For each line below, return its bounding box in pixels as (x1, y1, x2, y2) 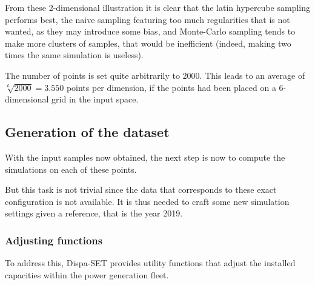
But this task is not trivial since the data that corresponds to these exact (5, 183, 277, 196)
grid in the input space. (51, 93, 139, 106)
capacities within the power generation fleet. (5, 268, 169, 281)
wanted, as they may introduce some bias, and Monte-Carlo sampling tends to (5, 25, 296, 38)
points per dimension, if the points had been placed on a (66, 81, 276, 93)
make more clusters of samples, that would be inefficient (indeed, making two (5, 36, 291, 49)
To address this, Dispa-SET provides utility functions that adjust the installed (5, 256, 296, 269)
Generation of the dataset (5, 122, 170, 141)
